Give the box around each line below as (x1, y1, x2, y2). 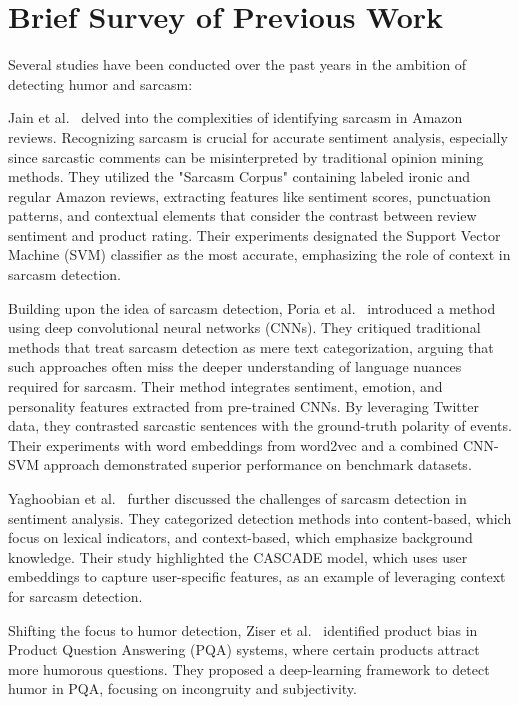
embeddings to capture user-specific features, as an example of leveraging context (8, 566, 506, 587)
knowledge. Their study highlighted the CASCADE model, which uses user (8, 546, 468, 567)
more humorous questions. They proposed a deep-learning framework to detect (8, 658, 490, 679)
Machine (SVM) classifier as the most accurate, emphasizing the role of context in (8, 244, 511, 265)
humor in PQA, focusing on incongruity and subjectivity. (8, 678, 357, 699)
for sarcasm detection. (8, 585, 143, 606)
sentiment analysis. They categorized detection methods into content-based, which (8, 507, 512, 528)
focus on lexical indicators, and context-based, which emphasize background (8, 527, 473, 548)
